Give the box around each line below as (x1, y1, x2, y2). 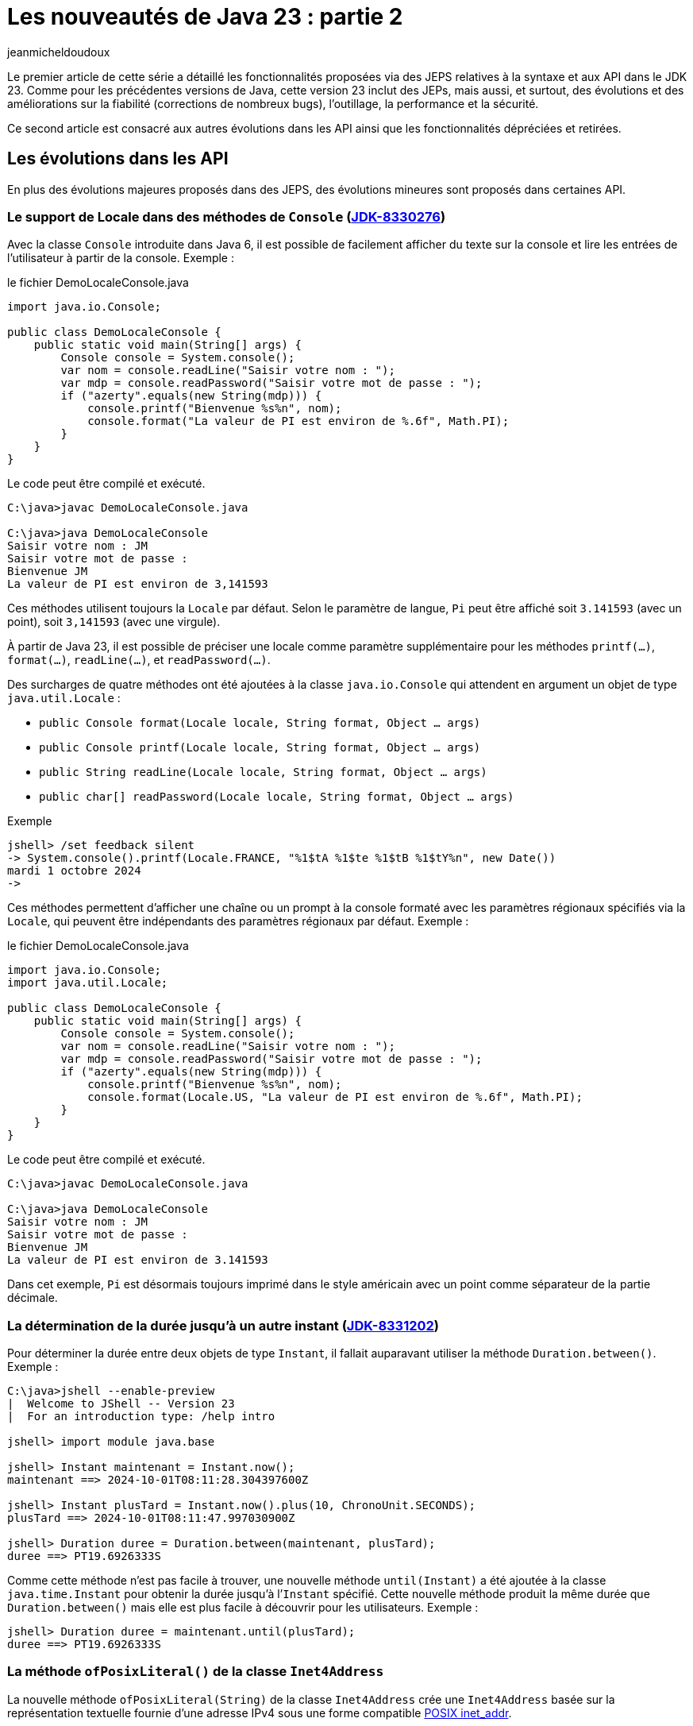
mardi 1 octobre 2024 (7, 864, 141, 878)
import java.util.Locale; (7, 976, 168, 990)
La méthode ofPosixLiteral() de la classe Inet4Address (7, 1663, 384, 1680)
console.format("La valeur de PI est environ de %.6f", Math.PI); (87, 415, 510, 428)
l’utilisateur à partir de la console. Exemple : (7, 251, 234, 265)
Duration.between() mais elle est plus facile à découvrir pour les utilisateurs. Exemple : (7, 1601, 479, 1615)
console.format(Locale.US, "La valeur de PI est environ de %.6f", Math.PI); (87, 1091, 583, 1104)
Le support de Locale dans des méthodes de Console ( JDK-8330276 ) (7, 208, 446, 225)
